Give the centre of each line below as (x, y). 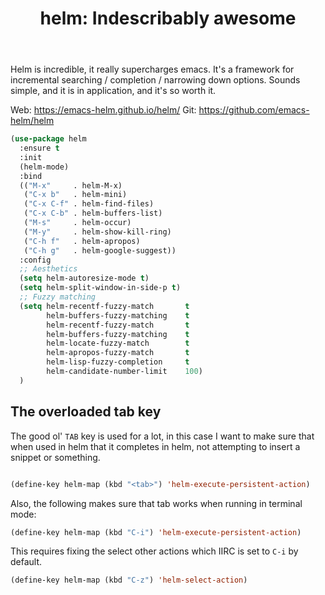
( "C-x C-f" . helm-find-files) (89, 204)
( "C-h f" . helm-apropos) (82, 241)
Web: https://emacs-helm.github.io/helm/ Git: (103, 110)
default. (26, 562)
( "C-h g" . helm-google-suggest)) (100, 250)
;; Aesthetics (48, 269)
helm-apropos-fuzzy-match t (118, 353)
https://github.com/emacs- (254, 110)
